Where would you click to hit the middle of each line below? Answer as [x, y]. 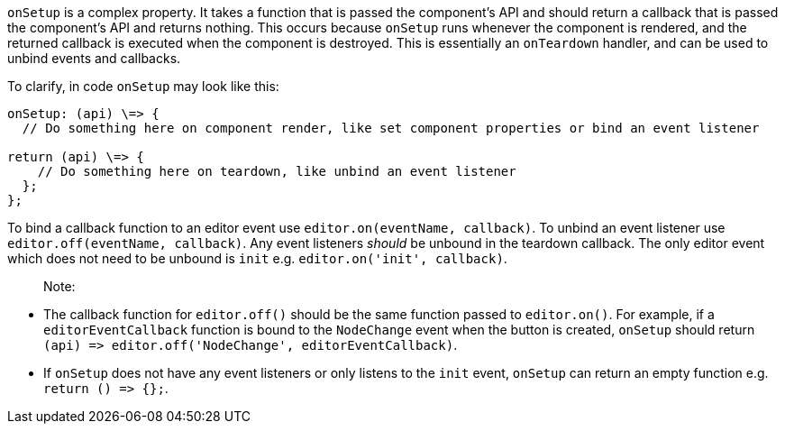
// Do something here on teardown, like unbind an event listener [277, 171]
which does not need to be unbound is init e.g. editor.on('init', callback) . [257, 258]
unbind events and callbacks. [94, 58]
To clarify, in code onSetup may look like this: [143, 86]
